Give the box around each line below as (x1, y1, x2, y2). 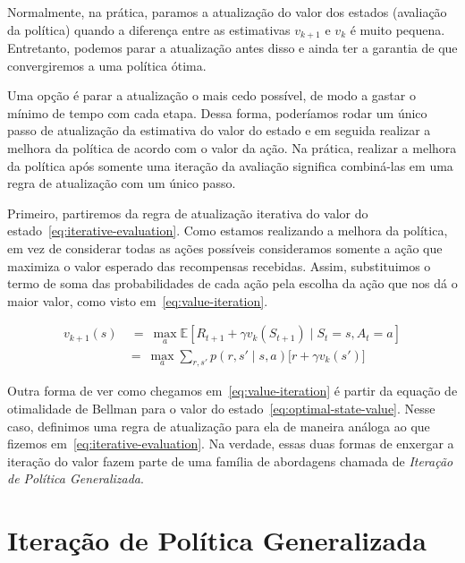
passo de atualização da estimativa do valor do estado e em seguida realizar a (7, 121, 431, 140)
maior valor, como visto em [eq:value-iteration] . (7, 291, 268, 310)
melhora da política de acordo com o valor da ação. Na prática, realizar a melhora (7, 139, 457, 158)
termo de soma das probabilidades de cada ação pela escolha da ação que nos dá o (7, 274, 458, 293)
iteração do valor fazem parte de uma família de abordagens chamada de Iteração (7, 451, 453, 470)
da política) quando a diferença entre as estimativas (7, 20, 291, 38)
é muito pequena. (350, 20, 445, 38)
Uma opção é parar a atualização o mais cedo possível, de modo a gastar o (7, 86, 416, 105)
